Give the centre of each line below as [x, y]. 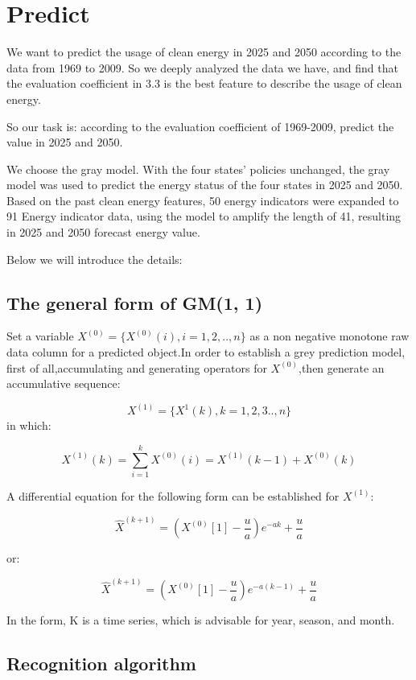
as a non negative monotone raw [330, 336]
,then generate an [342, 367]
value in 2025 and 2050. [65, 142]
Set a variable [40, 336]
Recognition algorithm [101, 664]
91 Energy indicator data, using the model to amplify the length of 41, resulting [204, 216]
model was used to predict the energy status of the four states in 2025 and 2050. [205, 185]
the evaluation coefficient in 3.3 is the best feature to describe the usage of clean [204, 83]
